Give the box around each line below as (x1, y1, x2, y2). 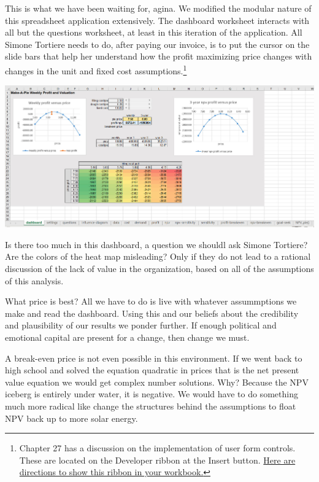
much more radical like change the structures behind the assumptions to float (5, 399, 296, 412)
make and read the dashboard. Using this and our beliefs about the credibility (5, 306, 299, 319)
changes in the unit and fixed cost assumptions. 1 (5, 62, 187, 77)
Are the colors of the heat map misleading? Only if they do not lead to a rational (5, 250, 311, 263)
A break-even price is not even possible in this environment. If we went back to (5, 351, 302, 364)
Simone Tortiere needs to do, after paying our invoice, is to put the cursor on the (5, 37, 310, 50)
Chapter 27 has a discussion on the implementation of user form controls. (19, 441, 296, 454)
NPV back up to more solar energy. (5, 411, 138, 424)
